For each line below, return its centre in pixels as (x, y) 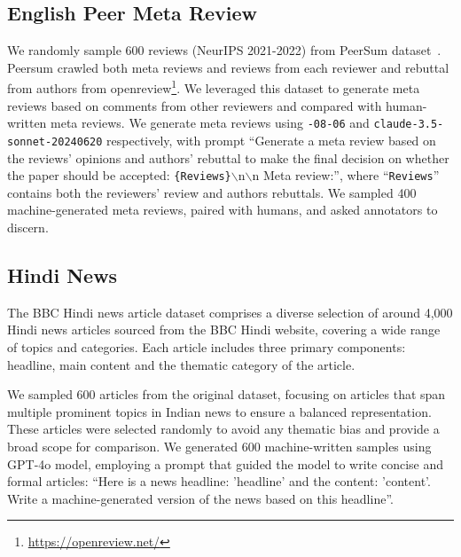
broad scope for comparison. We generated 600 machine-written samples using (219, 446)
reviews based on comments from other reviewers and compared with (195, 105)
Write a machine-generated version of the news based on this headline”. (200, 498)
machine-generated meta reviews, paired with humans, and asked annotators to (223, 210)
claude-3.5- (409, 125)
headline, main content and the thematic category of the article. (181, 364)
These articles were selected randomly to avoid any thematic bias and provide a (223, 429)
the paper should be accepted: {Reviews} (119, 175)
